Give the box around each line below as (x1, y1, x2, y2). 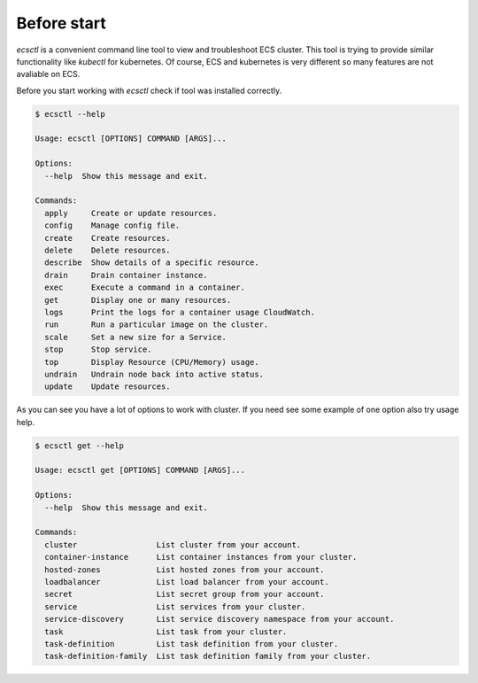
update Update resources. (44, 382, 172, 392)
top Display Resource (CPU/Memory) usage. (44, 357, 260, 367)
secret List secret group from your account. (44, 589, 325, 600)
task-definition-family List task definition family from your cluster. (44, 651, 372, 662)
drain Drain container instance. (44, 270, 208, 280)
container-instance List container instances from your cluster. (44, 552, 358, 563)
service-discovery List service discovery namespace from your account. (44, 614, 395, 625)
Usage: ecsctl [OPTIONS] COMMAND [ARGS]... (35, 134, 227, 144)
